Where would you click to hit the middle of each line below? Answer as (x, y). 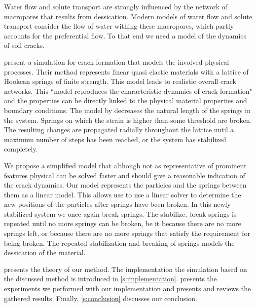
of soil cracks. (24, 45)
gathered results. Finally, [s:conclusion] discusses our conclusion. (101, 298)
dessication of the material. (45, 252)
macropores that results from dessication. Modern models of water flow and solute (128, 16)
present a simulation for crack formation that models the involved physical (117, 61)
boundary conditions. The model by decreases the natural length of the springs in (127, 110)
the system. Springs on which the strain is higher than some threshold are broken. (128, 120)
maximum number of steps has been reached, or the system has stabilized (115, 139)
